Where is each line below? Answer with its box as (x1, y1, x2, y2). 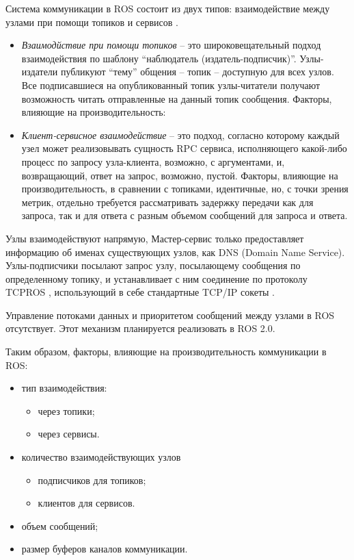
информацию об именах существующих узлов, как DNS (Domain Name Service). (5, 244, 345, 259)
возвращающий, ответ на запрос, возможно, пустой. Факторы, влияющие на (21, 168, 338, 182)
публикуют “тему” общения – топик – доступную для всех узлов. (61, 64, 334, 79)
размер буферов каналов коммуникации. (21, 542, 188, 556)
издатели (21, 64, 58, 79)
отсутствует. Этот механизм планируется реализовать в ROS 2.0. (5, 321, 275, 335)
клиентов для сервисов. (38, 496, 135, 510)
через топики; (38, 403, 95, 418)
